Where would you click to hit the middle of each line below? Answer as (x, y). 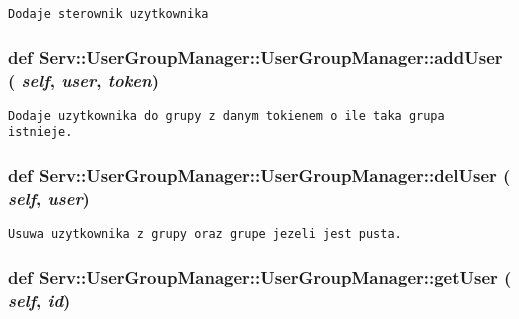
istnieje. (40, 132)
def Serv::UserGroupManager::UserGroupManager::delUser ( (259, 175)
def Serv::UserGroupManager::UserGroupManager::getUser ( (260, 276)
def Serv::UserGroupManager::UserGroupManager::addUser (255, 56)
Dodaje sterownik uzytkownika (108, 14)
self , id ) (39, 299)
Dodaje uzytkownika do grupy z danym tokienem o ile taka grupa (226, 115)
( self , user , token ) (84, 79)
